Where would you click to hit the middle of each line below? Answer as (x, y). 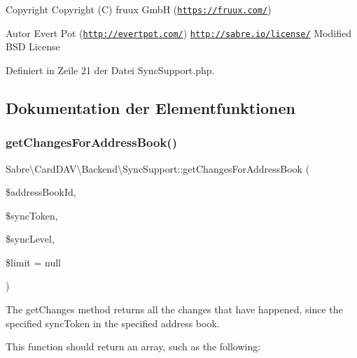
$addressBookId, (41, 192)
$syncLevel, (30, 239)
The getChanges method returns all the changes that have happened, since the (174, 309)
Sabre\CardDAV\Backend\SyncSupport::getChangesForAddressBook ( (158, 168)
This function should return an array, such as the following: (133, 346)
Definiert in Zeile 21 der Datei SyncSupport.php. (110, 70)
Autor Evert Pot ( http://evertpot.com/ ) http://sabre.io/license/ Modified (179, 33)
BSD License (33, 46)
